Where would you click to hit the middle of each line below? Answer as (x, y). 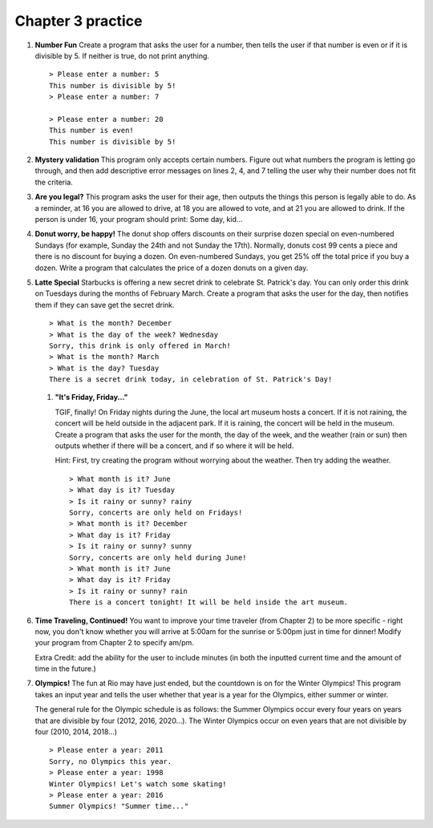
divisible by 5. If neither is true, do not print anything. (122, 55)
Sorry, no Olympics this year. (111, 761)
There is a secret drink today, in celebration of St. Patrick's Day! (191, 380)
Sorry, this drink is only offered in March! (140, 345)
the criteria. (54, 182)
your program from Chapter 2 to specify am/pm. (114, 643)
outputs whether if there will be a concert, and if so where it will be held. (174, 446)
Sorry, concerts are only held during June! (158, 557)
